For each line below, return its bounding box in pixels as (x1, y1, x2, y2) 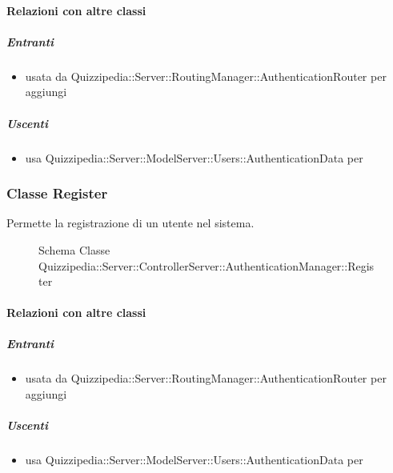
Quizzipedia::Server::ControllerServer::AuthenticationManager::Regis (38, 257, 375, 274)
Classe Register (6, 183, 108, 203)
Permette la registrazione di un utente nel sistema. (6, 214, 255, 231)
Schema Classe (38, 241, 110, 258)
